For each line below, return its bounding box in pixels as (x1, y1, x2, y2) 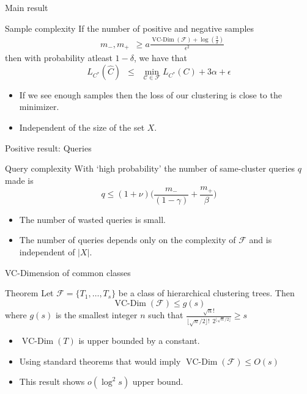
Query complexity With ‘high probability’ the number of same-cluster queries (5, 162, 295, 175)
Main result (5, 1, 48, 13)
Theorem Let (5, 286, 54, 299)
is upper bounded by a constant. (78, 334, 200, 347)
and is (249, 233, 272, 246)
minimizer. (19, 100, 59, 113)
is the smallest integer (55, 308, 138, 321)
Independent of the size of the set (19, 120, 145, 133)
